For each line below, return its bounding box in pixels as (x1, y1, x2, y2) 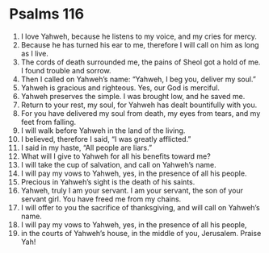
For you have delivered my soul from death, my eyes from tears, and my (20, 108, 261, 118)
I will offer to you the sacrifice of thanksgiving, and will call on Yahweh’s (20, 202, 261, 212)
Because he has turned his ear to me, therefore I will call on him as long (20, 39, 259, 49)
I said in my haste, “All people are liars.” (20, 143, 153, 152)
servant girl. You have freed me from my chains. (20, 194, 182, 204)
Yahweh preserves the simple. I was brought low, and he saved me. (20, 91, 246, 101)
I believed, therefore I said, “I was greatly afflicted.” (20, 134, 191, 143)
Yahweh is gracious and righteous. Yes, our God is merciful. (20, 82, 221, 93)
